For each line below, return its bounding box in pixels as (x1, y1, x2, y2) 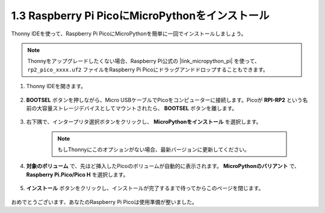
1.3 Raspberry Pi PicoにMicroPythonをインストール (11, 9, 270, 22)
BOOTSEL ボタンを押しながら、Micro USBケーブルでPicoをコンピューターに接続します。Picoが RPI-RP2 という (26, 96, 303, 103)
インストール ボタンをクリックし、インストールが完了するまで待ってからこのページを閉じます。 (26, 185, 264, 192)
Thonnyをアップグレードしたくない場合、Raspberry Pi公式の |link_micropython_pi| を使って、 (27, 58, 260, 65)
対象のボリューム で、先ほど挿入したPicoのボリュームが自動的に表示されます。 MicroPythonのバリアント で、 (26, 163, 300, 170)
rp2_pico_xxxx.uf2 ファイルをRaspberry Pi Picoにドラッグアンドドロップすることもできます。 (27, 66, 268, 73)
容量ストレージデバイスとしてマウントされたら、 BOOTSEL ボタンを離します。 (42, 104, 238, 112)
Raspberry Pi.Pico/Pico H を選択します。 (26, 171, 129, 178)
